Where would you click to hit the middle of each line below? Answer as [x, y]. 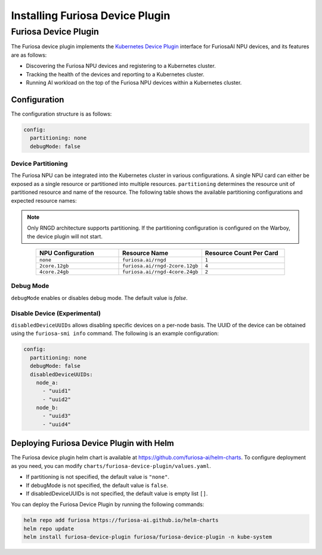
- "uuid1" [57, 391]
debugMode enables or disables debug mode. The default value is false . [99, 297]
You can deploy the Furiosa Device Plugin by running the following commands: [108, 504]
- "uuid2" [57, 399]
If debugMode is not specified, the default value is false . [97, 485]
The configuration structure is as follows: [61, 114]
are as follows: [29, 55]
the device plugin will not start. [65, 236]
